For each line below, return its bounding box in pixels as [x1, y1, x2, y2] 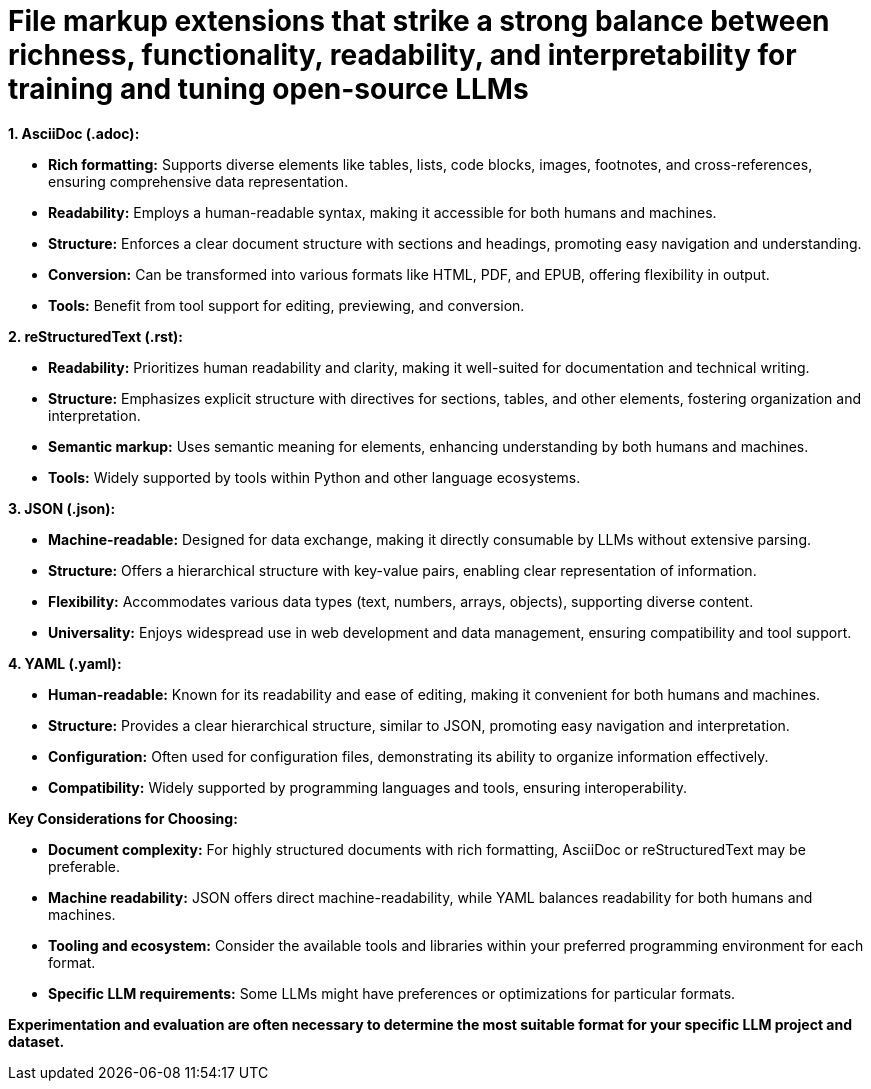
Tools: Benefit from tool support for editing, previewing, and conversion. [48, 296, 525, 314]
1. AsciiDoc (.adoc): [8, 124, 140, 142]
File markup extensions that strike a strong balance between [8, 4, 830, 38]
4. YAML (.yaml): [8, 654, 122, 672]
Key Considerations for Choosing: [8, 809, 238, 827]
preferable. [48, 857, 120, 875]
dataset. [8, 1032, 65, 1050]
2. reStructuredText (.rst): [8, 327, 184, 345]
